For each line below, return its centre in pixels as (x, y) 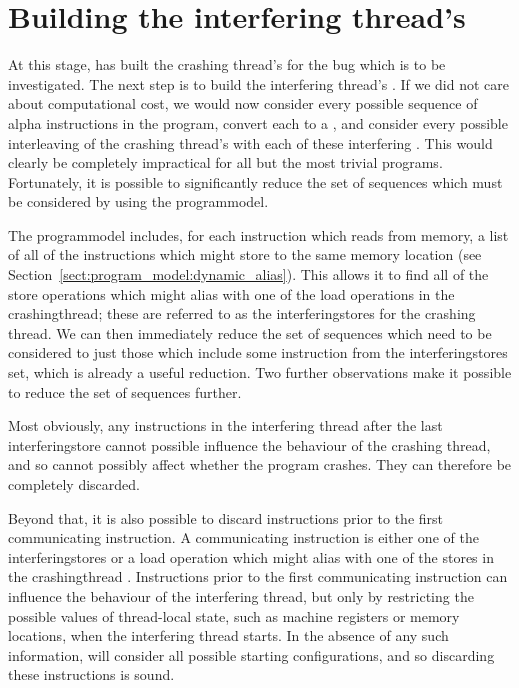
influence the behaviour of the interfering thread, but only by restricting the (241, 595)
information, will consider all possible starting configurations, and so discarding (251, 654)
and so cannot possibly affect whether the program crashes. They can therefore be (260, 464)
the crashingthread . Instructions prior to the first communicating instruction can (258, 576)
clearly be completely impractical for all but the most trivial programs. (225, 162)
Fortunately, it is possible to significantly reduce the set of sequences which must (255, 181)
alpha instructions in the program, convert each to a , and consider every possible (258, 122)
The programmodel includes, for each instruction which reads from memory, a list (258, 234)
